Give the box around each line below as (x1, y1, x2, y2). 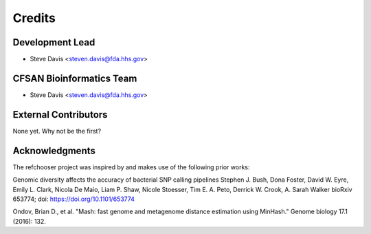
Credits (12, 10, 56, 25)
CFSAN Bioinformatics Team (12, 72, 137, 84)
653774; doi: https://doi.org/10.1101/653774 (12, 195, 135, 203)
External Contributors (12, 109, 108, 120)
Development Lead (12, 36, 95, 48)
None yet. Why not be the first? (12, 127, 102, 135)
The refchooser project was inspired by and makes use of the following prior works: (12, 162, 250, 171)
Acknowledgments (12, 145, 96, 156)
